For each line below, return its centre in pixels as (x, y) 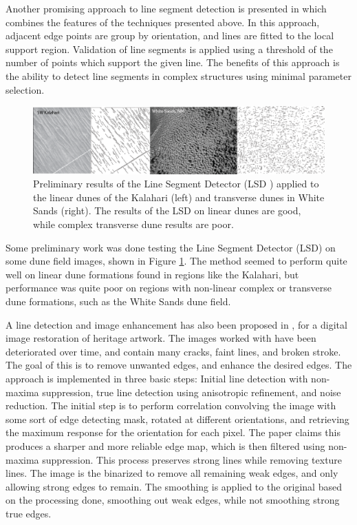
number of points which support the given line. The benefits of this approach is (173, 62)
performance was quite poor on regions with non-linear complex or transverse (169, 288)
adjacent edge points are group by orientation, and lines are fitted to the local (170, 35)
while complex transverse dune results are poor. (133, 224)
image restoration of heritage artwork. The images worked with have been (161, 338)
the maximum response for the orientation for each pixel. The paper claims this (173, 432)
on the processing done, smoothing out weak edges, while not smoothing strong (173, 500)
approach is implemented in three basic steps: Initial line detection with (157, 379)
